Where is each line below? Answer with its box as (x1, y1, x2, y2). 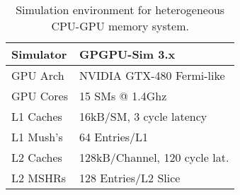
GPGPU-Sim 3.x (79, 46, 176, 62)
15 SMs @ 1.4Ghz (79, 88, 167, 104)
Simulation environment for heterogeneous (16, 1, 225, 18)
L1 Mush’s (11, 129, 63, 145)
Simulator (11, 46, 67, 62)
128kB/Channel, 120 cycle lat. (79, 149, 229, 165)
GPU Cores (11, 88, 69, 104)
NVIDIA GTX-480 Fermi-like (79, 67, 225, 83)
